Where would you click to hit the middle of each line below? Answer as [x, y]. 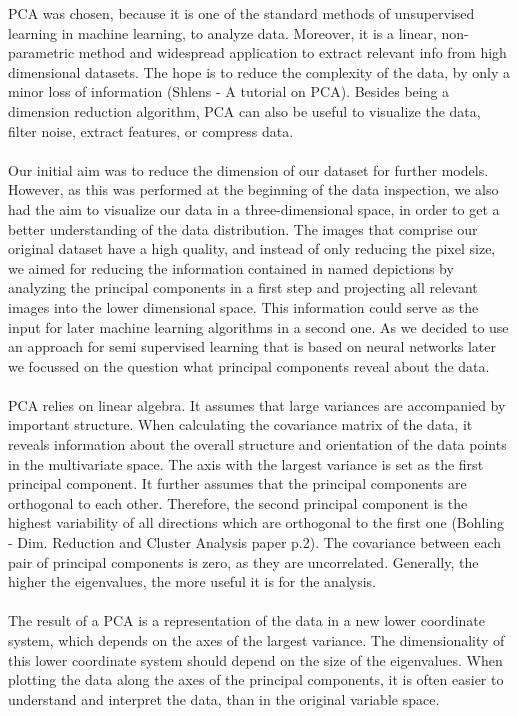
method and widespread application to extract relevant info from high [292, 52]
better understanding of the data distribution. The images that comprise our [243, 228]
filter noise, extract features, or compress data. [151, 130]
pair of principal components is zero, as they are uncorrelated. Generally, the [243, 561]
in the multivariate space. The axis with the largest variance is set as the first [246, 463]
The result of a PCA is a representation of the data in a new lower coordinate [246, 620]
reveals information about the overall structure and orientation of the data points [257, 444]
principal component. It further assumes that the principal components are [237, 483]
